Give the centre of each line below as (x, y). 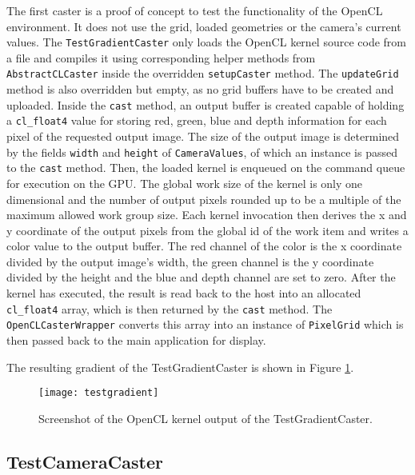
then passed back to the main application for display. (136, 339)
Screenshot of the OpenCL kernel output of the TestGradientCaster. (206, 418)
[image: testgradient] (99, 393)
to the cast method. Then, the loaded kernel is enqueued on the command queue (206, 168)
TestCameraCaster (85, 461)
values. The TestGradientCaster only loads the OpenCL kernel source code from (206, 42)
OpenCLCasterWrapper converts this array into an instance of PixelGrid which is (205, 324)
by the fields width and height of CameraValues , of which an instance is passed (202, 152)
